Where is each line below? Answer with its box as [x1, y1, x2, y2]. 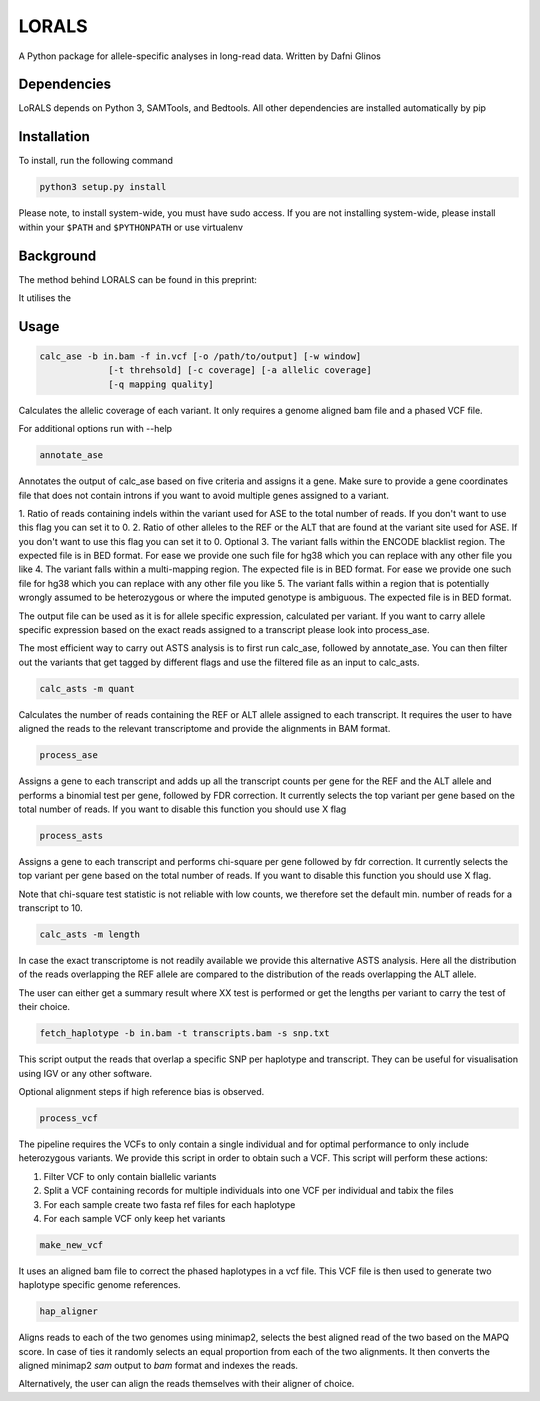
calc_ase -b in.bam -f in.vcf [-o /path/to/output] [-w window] [39, 351, 362, 362]
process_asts [39, 830, 104, 841]
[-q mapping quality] [108, 378, 214, 390]
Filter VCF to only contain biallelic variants [43, 1170, 217, 1182]
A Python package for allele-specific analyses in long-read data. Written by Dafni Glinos [18, 50, 382, 62]
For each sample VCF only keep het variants [43, 1212, 226, 1224]
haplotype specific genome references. [18, 1279, 181, 1291]
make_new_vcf [39, 1239, 104, 1250]
